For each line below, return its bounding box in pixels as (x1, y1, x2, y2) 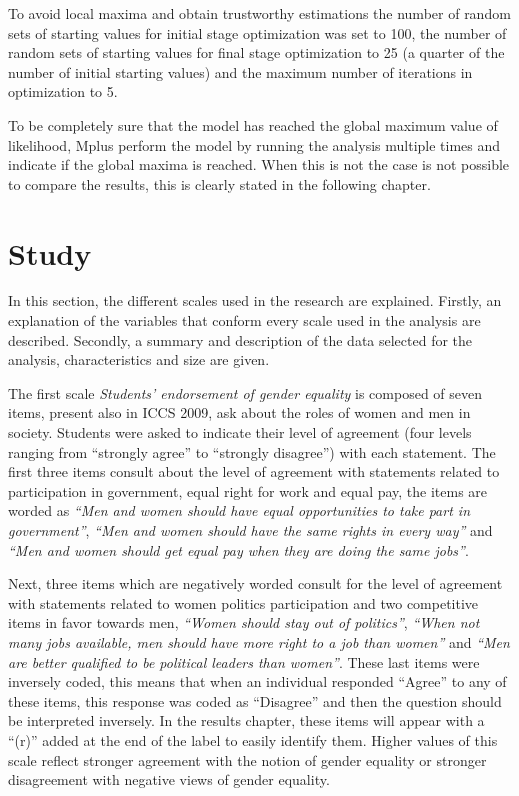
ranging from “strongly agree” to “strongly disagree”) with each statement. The (8, 441, 496, 462)
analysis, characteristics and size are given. (8, 349, 270, 370)
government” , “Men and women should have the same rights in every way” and (8, 520, 493, 540)
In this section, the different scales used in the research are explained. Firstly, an (8, 290, 502, 311)
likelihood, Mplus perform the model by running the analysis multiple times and (8, 134, 501, 155)
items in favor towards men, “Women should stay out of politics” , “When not (8, 612, 480, 633)
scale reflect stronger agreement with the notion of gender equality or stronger (8, 749, 487, 770)
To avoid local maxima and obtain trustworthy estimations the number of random (8, 3, 511, 23)
